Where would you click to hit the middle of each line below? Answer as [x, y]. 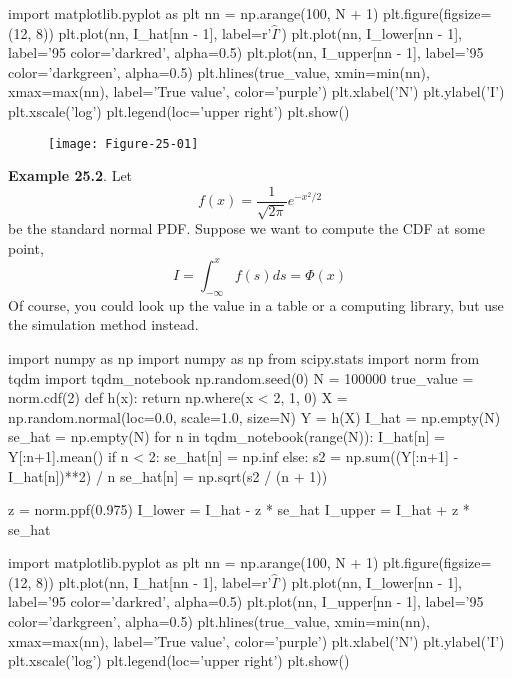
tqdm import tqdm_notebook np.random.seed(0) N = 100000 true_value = [241, 377]
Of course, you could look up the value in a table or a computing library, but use [256, 304]
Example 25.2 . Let [70, 175]
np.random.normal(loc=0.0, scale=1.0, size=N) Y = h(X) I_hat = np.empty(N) [254, 416]
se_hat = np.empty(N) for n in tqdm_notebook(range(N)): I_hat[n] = [226, 436]
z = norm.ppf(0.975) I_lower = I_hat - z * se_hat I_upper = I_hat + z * [239, 509]
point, [26, 247]
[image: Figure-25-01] [123, 143]
